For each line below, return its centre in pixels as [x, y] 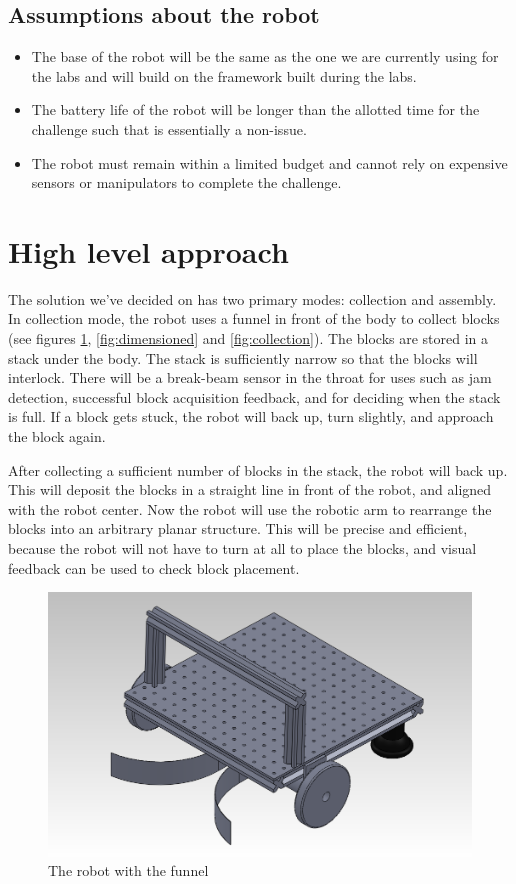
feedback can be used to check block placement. [154, 567]
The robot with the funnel [128, 870]
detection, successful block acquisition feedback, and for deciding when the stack [254, 396]
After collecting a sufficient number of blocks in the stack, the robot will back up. [258, 469]
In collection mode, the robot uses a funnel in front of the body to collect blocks [254, 318]
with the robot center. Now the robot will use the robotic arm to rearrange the [250, 508]
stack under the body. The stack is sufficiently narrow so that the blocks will [243, 357]
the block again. [57, 436]
